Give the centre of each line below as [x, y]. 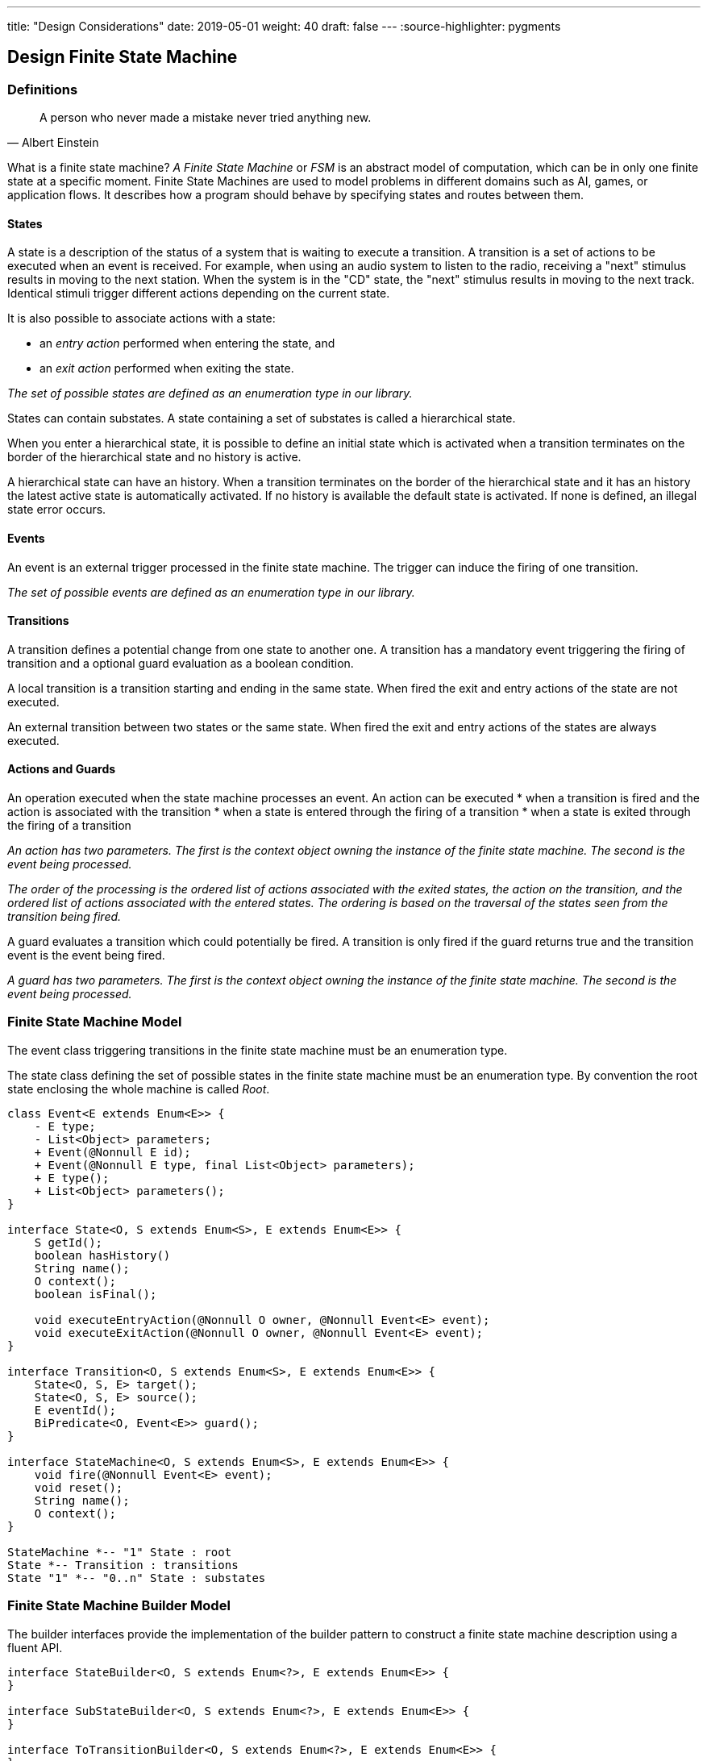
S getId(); [69, 1242]
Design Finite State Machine [123, 57]
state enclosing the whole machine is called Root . [139, 1089]
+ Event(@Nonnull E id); [112, 1152]
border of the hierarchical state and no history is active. [154, 457]
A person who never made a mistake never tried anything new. [206, 118]
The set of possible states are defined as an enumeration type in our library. [210, 393]
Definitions [43, 89]
